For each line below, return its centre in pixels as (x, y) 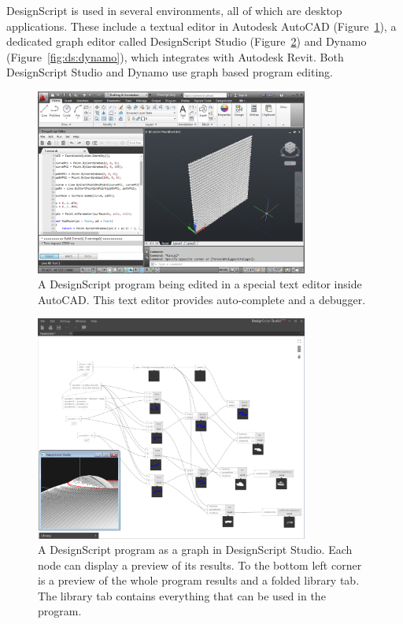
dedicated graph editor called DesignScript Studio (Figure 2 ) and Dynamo (187, 41)
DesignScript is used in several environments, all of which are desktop (174, 10)
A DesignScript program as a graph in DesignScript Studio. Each (195, 550)
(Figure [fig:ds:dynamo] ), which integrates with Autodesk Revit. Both (175, 56)
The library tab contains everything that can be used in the (182, 595)
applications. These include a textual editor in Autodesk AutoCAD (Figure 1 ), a (201, 26)
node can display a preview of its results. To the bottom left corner (200, 565)
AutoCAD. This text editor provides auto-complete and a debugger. (202, 299)
